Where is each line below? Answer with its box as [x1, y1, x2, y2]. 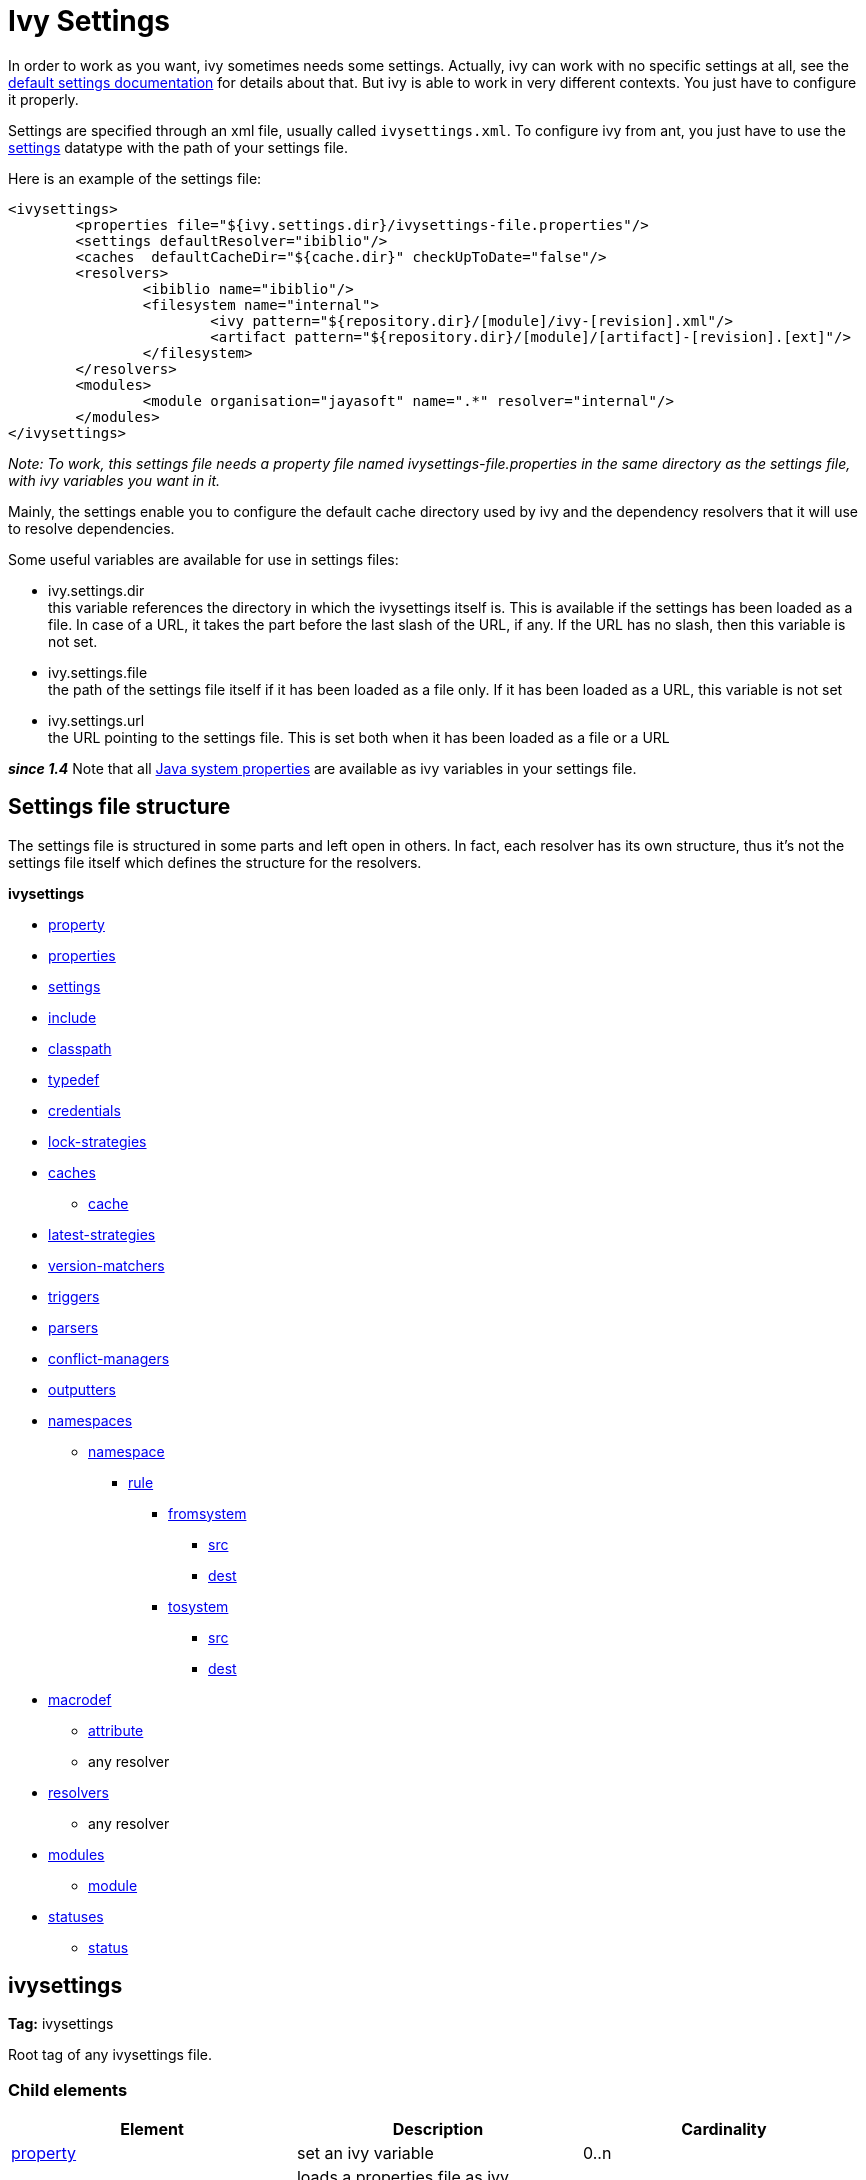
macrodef [48, 1690, 112, 1708]
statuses [48, 1907, 104, 1925]
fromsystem [168, 1504, 247, 1522]
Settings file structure [8, 794, 231, 820]
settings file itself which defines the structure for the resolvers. [8, 853, 422, 871]
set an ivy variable [296, 2143, 434, 2164]
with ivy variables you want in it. [8, 471, 221, 489]
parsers [48, 1318, 99, 1336]
